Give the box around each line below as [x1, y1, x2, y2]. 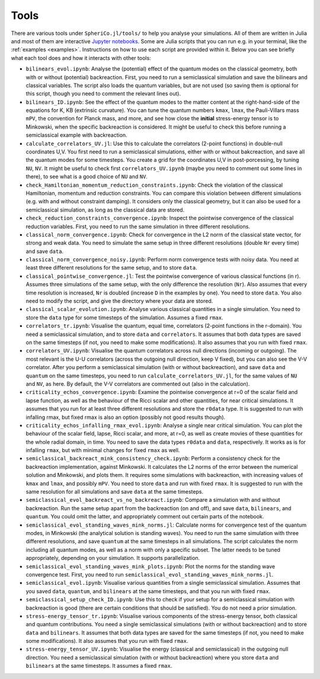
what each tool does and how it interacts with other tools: [11, 54, 151, 62]
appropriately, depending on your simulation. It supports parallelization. [25, 555, 200, 562]
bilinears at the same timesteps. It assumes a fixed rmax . [25, 662, 172, 670]
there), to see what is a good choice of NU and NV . [25, 173, 148, 180]
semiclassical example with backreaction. [25, 132, 127, 139]
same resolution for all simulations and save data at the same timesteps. [25, 488, 204, 495]
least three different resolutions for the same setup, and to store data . [25, 264, 198, 271]
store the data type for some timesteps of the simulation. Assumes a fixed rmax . [25, 314, 223, 321]
